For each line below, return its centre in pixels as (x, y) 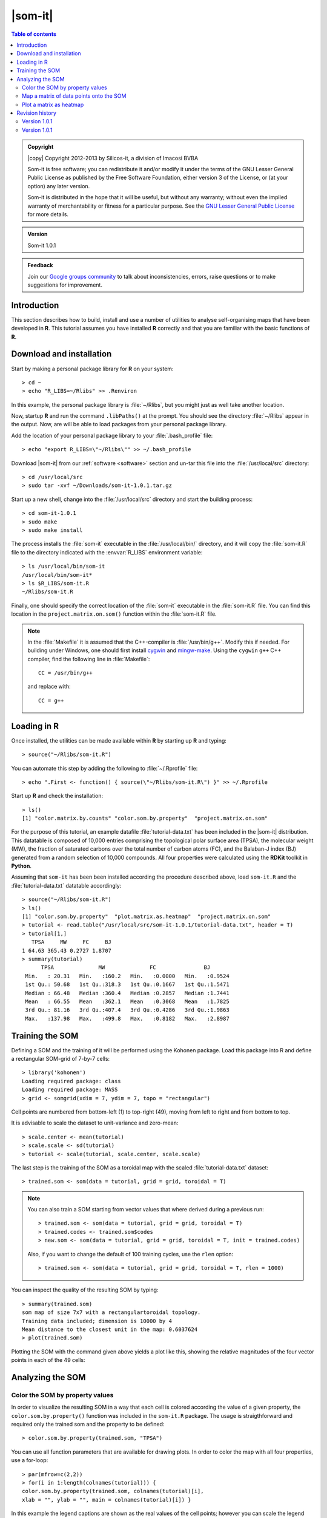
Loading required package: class (71, 1081)
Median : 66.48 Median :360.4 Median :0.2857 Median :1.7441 (127, 993)
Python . (21, 866)
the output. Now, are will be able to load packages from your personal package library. (119, 424)
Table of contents (34, 34)
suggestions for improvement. (65, 285)
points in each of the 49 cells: (48, 1360)
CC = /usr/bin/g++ (66, 673)
